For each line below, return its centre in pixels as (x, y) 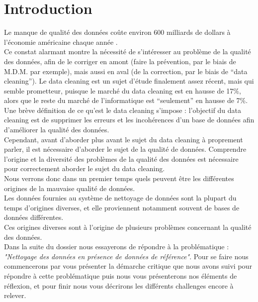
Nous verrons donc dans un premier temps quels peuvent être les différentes (119, 178)
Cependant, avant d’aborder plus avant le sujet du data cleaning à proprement (124, 139)
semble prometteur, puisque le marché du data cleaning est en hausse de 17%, (123, 90)
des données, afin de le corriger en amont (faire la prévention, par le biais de (120, 61)
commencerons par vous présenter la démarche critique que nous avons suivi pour (128, 266)
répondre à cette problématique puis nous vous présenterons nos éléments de (121, 275)
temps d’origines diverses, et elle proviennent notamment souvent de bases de (122, 207)
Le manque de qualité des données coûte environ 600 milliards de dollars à (117, 32)
